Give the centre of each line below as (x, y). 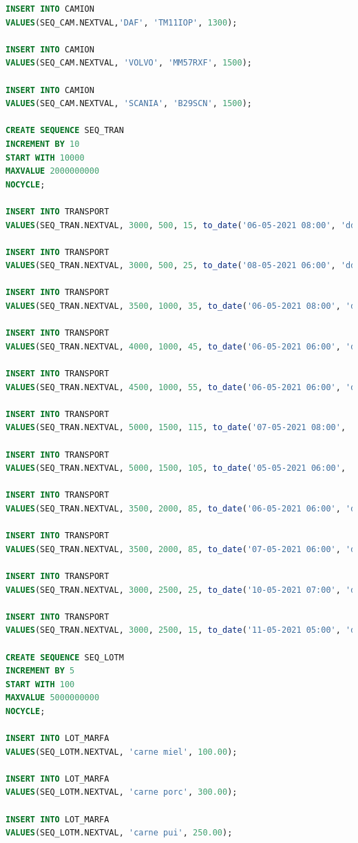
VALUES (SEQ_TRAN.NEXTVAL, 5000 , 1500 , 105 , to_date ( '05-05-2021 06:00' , (176, 468)
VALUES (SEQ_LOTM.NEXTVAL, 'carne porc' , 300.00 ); (122, 792)
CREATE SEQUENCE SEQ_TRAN (65, 131)
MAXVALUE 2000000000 (53, 171)
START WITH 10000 (45, 158)
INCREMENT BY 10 (43, 144)
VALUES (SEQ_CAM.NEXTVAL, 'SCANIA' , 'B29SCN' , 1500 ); (129, 104)
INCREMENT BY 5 (40, 671)
